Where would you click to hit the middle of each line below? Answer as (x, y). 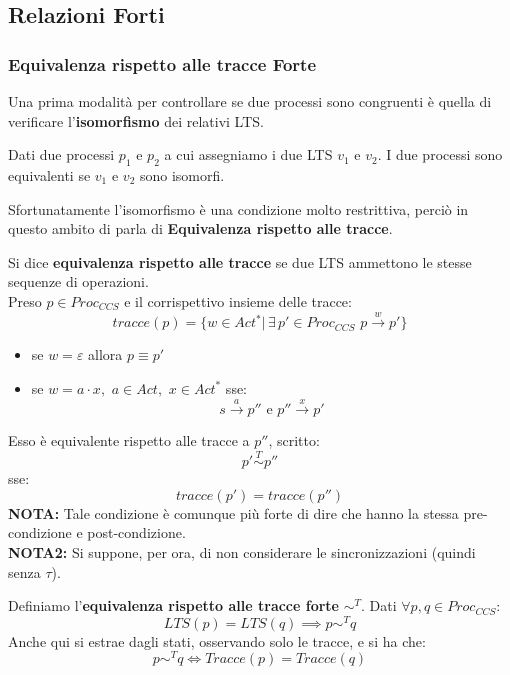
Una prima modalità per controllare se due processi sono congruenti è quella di (250, 101)
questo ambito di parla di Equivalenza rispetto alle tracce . (200, 228)
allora (105, 354)
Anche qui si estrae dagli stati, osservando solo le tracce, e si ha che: (217, 640)
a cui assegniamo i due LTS (248, 154)
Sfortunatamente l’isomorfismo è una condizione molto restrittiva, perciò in (238, 208)
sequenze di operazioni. (78, 281)
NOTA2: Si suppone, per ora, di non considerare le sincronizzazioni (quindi (242, 551)
